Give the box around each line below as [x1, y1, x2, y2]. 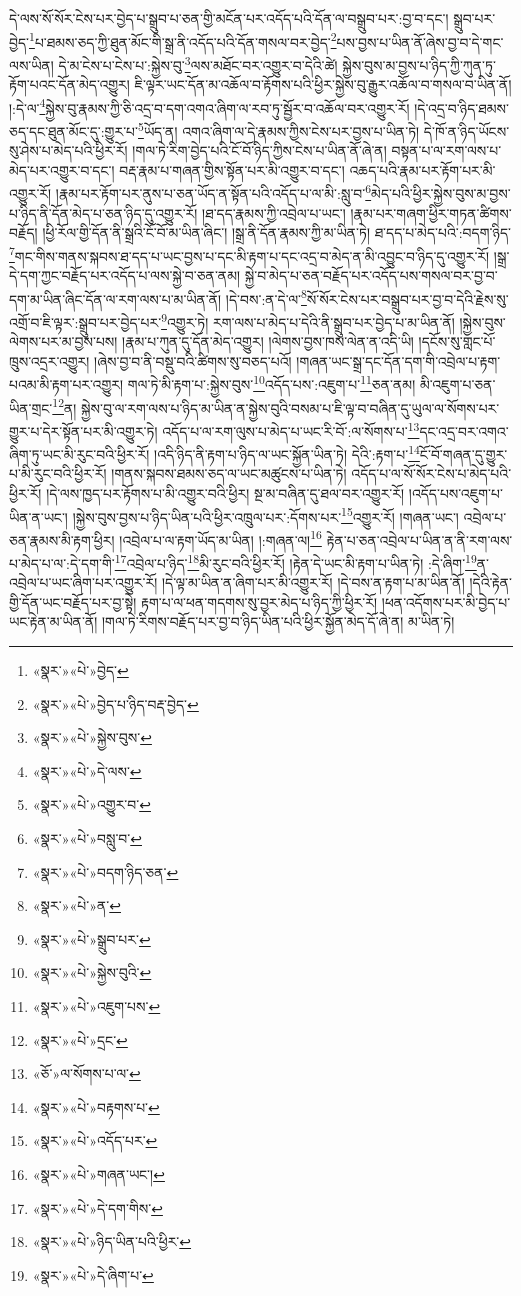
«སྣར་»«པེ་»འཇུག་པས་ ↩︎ [32, 996, 161, 1016]
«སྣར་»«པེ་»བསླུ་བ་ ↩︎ [32, 828, 142, 849]
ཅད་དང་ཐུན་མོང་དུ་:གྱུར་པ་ [9, 120, 139, 141]
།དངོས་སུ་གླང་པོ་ [418, 331, 496, 352]
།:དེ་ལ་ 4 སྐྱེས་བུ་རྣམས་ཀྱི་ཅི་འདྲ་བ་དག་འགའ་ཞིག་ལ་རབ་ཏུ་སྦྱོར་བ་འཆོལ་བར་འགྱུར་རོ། [9, 94, 410, 118]
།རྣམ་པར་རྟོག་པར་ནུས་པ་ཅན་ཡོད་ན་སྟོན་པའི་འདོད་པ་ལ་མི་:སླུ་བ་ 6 [55, 180, 372, 204]
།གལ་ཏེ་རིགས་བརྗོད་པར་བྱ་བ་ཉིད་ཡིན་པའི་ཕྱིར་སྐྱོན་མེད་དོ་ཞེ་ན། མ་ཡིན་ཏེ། [102, 611, 455, 632]
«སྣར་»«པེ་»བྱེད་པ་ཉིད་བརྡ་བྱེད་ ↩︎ [32, 693, 199, 714]
